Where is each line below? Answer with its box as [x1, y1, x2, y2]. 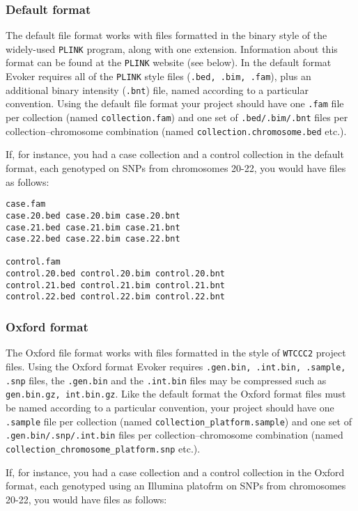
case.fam [6, 199, 46, 210]
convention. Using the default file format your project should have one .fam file [6, 96, 344, 111]
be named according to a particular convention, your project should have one [6, 400, 334, 414]
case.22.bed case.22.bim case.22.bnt [6, 234, 180, 244]
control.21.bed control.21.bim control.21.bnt [6, 280, 225, 290]
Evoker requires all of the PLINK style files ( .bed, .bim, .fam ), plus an [6, 69, 311, 84]
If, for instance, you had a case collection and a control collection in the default [6, 147, 344, 162]
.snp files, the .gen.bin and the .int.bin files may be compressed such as [6, 372, 327, 387]
